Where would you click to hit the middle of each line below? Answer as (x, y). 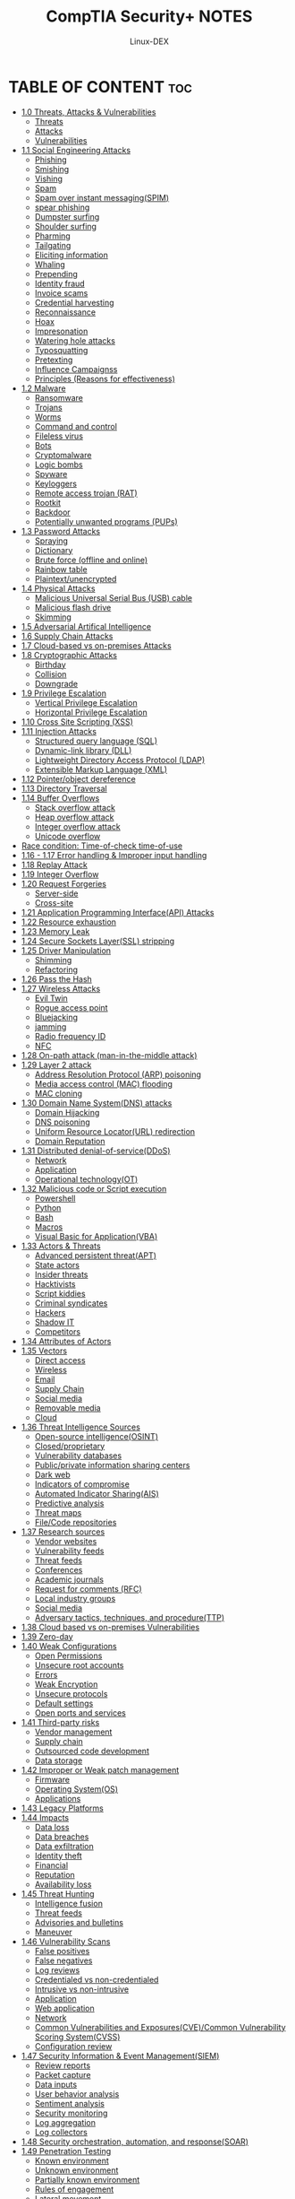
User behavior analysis (77, 2094)
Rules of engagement (74, 2189)
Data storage (59, 1760)
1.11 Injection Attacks (59, 731)
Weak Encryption (66, 1684)
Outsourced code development (92, 1751)
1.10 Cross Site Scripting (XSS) (77, 721)
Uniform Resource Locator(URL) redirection (115, 1131)
